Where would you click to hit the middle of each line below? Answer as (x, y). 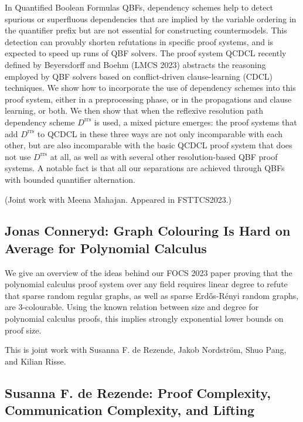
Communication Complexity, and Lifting (130, 410)
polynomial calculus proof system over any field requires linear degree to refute (146, 284)
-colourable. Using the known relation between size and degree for (141, 307)
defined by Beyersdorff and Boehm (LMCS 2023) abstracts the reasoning (135, 64)
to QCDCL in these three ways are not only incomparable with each (160, 133)
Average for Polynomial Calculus (106, 248)
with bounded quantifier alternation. (70, 179)
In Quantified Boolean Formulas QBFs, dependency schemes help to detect (139, 7)
